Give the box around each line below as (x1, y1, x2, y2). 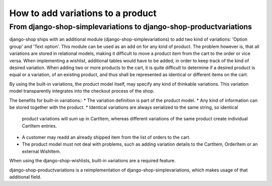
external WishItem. (22, 148, 61, 154)
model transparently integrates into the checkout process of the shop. (9, 88, 155, 94)
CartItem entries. (22, 122, 57, 129)
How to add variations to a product (9, 8, 157, 19)
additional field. (9, 174, 41, 180)
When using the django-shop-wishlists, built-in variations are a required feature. (9, 158, 176, 164)
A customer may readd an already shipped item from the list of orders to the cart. (22, 134, 191, 141)
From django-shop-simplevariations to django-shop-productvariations (9, 22, 252, 31)
